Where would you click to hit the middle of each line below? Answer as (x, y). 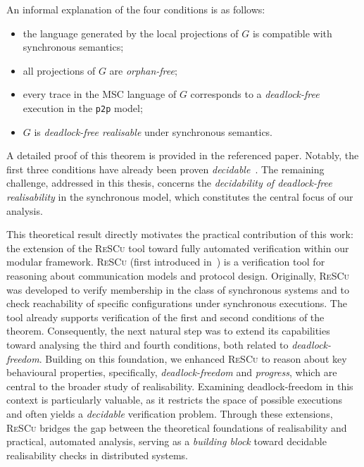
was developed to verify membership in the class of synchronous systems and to (178, 289)
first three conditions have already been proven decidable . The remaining (165, 169)
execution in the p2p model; (83, 107)
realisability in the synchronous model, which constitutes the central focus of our (180, 197)
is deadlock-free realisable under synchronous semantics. (153, 131)
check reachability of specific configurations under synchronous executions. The (177, 303)
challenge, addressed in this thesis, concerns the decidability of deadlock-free (169, 183)
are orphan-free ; (143, 70)
